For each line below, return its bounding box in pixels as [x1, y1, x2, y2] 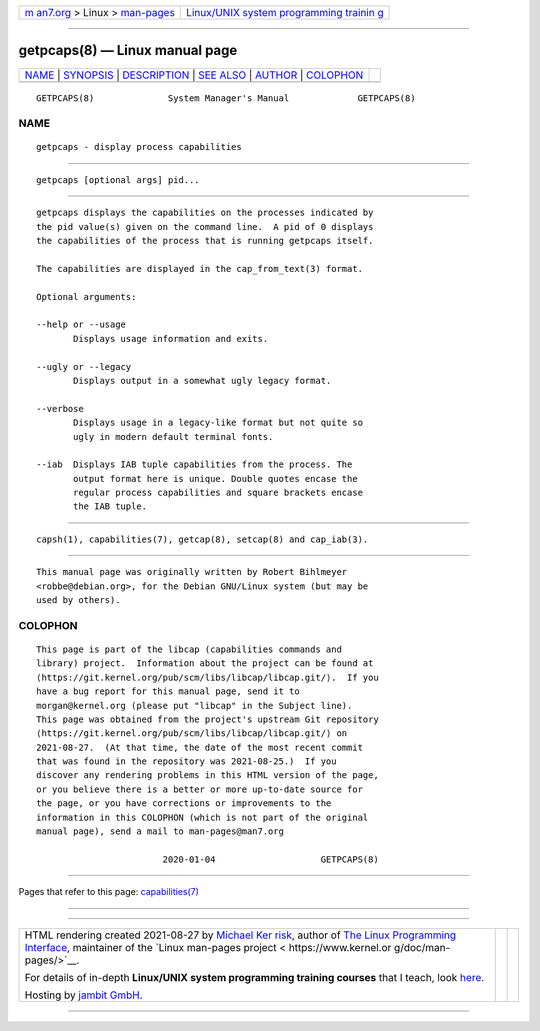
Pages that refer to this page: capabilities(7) [18, 886, 200, 898]
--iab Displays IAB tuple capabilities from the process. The [36, 459, 353, 470]
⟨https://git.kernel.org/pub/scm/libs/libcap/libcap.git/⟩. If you [36, 671, 379, 683]
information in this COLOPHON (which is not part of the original [36, 811, 369, 823]
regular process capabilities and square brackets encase [73, 487, 364, 499]
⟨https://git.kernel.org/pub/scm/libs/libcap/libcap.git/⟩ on [36, 728, 348, 739]
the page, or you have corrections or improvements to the [36, 798, 332, 809]
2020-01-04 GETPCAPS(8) [162, 853, 379, 865]
